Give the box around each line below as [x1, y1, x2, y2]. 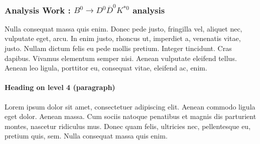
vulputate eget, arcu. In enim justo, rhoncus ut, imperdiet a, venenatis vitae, [5, 33, 241, 43]
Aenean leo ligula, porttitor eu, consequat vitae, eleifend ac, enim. [5, 62, 207, 73]
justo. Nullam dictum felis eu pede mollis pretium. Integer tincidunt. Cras [5, 42, 232, 53]
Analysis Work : [5, 3, 71, 16]
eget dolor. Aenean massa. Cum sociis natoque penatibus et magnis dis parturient [5, 111, 256, 121]
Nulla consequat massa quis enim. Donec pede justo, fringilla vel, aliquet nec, [5, 23, 242, 33]
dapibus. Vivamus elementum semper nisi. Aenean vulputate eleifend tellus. [5, 52, 237, 63]
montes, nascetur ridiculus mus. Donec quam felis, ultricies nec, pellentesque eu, [5, 120, 251, 131]
